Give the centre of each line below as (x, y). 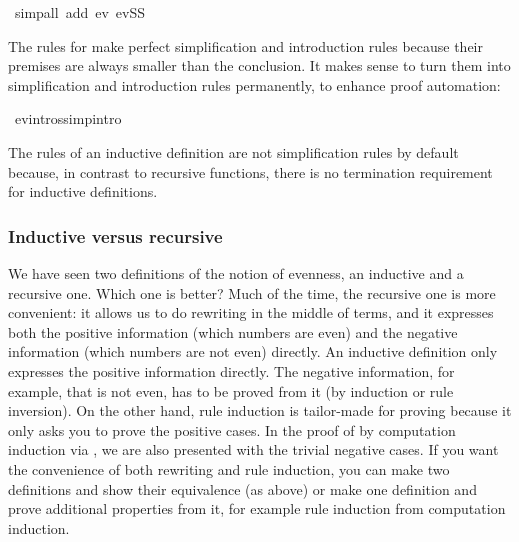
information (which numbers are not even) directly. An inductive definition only (253, 351)
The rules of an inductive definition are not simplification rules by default (233, 151)
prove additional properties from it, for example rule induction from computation (257, 508)
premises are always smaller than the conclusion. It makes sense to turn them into (259, 65)
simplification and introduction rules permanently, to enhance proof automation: (254, 84)
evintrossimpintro (68, 118)
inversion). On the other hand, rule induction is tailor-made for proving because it (260, 410)
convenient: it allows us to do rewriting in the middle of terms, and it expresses (251, 312)
